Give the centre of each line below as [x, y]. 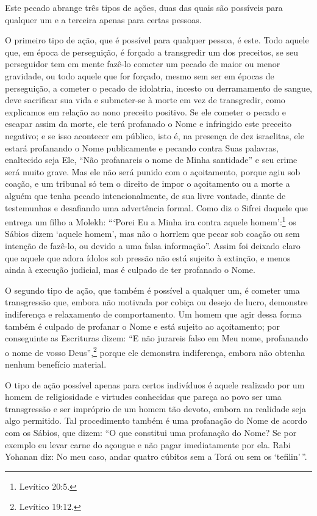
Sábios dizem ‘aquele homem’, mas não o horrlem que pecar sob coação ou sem [152, 234]
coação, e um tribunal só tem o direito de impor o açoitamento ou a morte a [148, 184]
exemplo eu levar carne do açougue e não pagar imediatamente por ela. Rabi [148, 444]
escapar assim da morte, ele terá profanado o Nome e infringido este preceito [148, 124]
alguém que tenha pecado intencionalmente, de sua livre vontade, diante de [145, 195]
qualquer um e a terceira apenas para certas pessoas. [103, 19]
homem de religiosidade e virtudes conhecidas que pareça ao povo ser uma [143, 397]
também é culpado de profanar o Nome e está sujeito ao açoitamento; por [142, 326]
